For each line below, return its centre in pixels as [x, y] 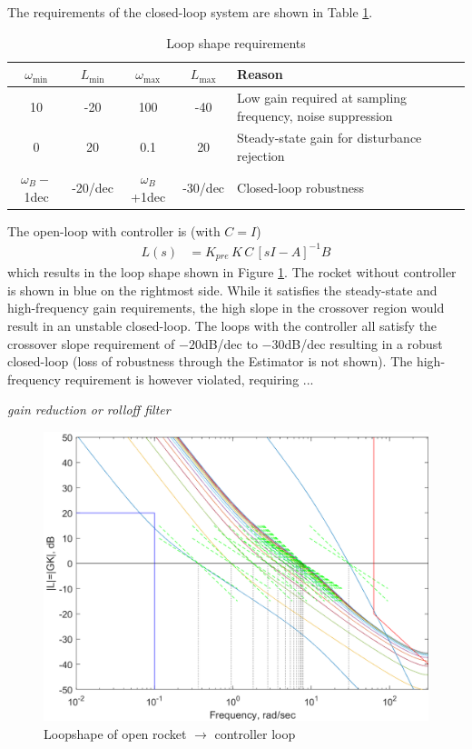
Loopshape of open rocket [115, 733]
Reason [260, 74]
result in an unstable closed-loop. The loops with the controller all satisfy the [222, 325]
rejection [261, 156]
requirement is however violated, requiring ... [189, 379]
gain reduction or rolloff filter [89, 409]
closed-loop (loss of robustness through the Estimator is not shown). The [210, 361]
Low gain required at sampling [322, 98]
